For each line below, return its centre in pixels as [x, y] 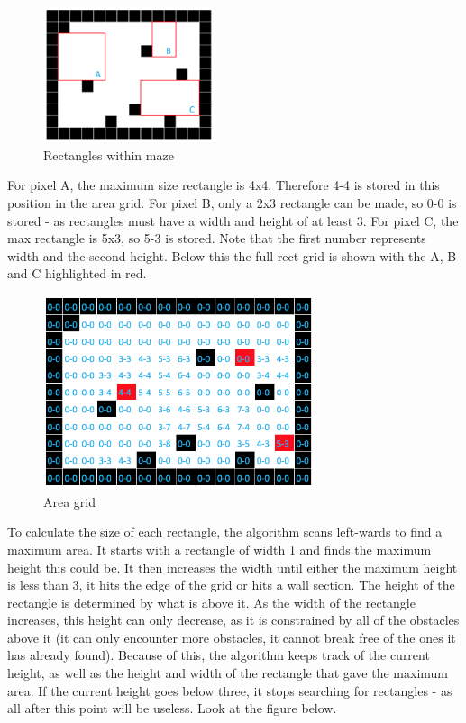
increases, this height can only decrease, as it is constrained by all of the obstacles [233, 620]
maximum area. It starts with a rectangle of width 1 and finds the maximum [219, 549]
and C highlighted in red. [77, 273]
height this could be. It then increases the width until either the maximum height [233, 567]
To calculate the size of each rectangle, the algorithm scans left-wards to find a [225, 532]
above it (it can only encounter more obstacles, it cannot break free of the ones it [232, 637]
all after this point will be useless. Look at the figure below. [172, 708]
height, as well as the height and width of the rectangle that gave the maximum [228, 673]
